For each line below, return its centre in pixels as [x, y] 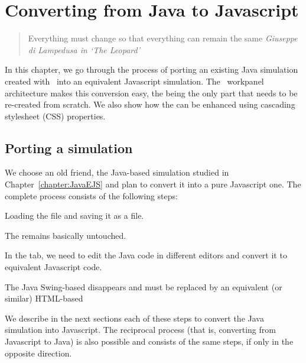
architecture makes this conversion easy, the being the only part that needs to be [151, 93]
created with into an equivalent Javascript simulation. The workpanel [134, 81]
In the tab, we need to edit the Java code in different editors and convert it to [146, 255]
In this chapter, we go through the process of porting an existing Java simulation [152, 69]
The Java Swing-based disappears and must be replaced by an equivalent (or [144, 286]
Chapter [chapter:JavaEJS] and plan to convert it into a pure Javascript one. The [153, 184]
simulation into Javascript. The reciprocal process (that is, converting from [140, 330]
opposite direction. [38, 353]
